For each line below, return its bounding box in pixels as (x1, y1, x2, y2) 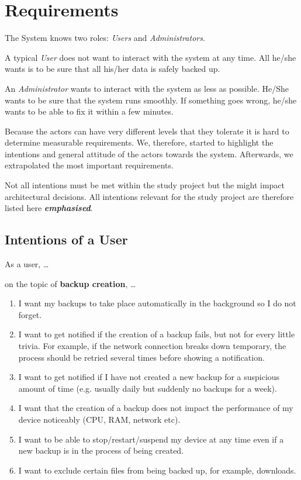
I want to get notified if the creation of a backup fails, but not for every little (18, 328, 295, 340)
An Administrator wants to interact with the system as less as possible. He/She (5, 82, 289, 94)
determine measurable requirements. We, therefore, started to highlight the (5, 136, 274, 149)
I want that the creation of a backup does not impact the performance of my (18, 402, 293, 414)
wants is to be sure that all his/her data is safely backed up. (5, 63, 220, 75)
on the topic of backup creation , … (5, 277, 136, 289)
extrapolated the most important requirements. (5, 159, 174, 171)
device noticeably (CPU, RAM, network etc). (18, 413, 181, 425)
